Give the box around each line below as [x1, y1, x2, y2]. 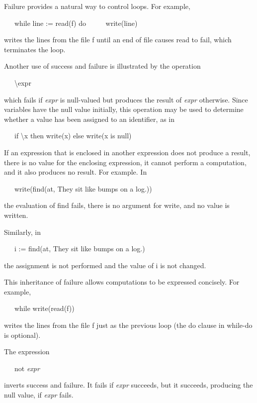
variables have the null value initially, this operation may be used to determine [4, 104, 244, 114]
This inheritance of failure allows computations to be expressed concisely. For [4, 277, 240, 287]
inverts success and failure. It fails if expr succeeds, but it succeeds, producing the [4, 380, 253, 390]
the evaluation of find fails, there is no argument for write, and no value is [4, 200, 230, 210]
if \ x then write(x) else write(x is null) [14, 130, 132, 141]
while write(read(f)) [14, 303, 75, 313]
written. [4, 209, 28, 220]
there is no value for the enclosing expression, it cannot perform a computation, [4, 157, 247, 167]
